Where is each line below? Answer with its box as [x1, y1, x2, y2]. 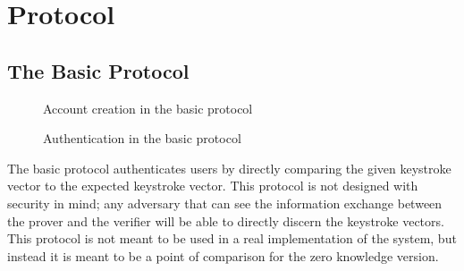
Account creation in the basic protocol [43, 98, 253, 117]
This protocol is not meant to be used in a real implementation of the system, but [7, 229, 457, 248]
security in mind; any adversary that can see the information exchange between [7, 193, 443, 212]
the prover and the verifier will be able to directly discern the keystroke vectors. [7, 211, 444, 230]
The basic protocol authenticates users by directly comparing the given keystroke [7, 158, 451, 177]
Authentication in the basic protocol [43, 129, 241, 148]
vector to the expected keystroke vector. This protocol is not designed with [7, 176, 418, 195]
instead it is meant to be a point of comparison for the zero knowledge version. [7, 246, 439, 265]
